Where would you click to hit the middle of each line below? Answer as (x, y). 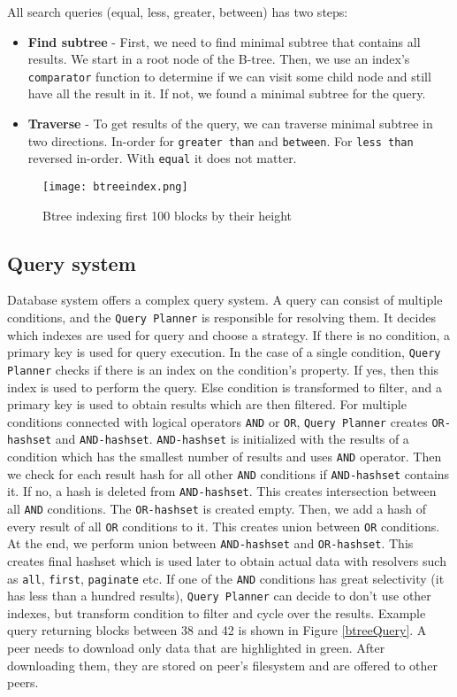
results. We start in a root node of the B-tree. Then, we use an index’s (219, 59)
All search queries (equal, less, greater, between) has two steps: (178, 12)
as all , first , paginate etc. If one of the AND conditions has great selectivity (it (226, 578)
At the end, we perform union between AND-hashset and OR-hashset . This (210, 543)
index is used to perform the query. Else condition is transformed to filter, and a (225, 387)
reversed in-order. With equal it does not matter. (162, 158)
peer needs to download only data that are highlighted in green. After (196, 648)
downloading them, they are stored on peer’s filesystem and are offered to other (223, 665)
